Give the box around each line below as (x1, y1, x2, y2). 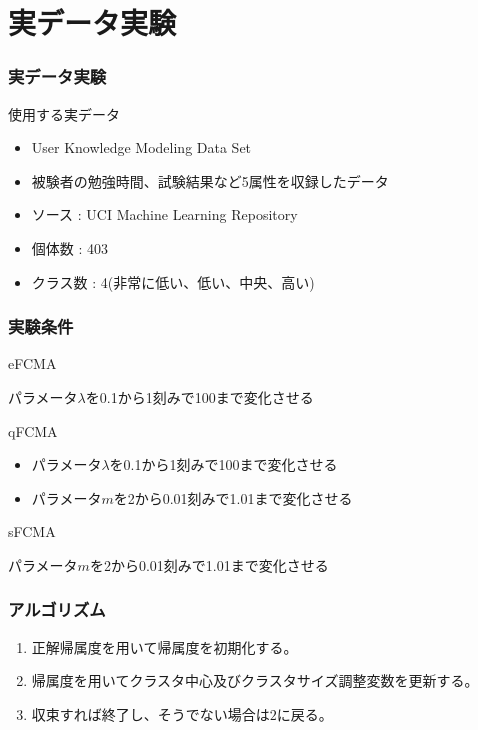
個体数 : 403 (31, 237, 109, 258)
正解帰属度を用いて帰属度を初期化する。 (31, 636, 298, 657)
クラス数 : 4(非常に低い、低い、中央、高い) (31, 271, 315, 292)
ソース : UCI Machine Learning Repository (31, 204, 298, 225)
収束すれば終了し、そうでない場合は (31, 703, 270, 724)
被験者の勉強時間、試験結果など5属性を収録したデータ (31, 170, 389, 191)
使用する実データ (8, 103, 120, 124)
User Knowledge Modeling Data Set (31, 137, 252, 158)
